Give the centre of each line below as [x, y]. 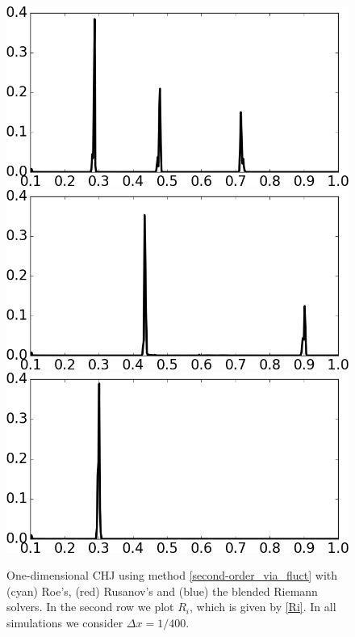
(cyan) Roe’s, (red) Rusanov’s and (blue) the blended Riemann [162, 591]
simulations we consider [65, 622]
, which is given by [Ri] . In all [263, 607]
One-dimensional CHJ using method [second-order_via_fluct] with [172, 575]
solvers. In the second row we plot [90, 607]
